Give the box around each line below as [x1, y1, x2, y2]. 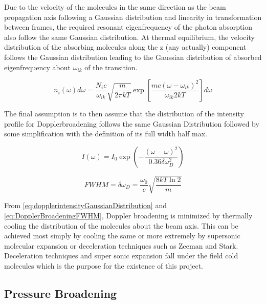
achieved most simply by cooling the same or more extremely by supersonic [4, 230, 240, 241]
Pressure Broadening [4, 286, 117, 301]
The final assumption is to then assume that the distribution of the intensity [4, 108, 244, 119]
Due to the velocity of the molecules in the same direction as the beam [4, 2, 226, 12]
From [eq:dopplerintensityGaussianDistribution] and [4, 200, 167, 211]
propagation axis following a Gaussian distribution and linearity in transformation [4, 11, 262, 22]
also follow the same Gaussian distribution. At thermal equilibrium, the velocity [4, 31, 255, 42]
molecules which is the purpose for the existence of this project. [4, 260, 203, 271]
